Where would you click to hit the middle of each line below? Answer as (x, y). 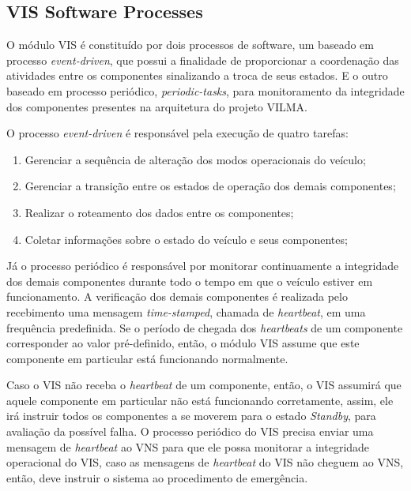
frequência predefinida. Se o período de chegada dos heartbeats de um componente (205, 327)
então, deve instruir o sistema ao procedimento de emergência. (157, 477)
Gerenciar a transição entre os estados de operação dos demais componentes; (210, 186)
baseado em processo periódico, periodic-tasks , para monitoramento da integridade (205, 90)
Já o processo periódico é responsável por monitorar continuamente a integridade (203, 266)
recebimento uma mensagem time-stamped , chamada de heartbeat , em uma (186, 311)
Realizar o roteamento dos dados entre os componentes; (159, 212)
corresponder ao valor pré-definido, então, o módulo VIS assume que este (183, 343)
